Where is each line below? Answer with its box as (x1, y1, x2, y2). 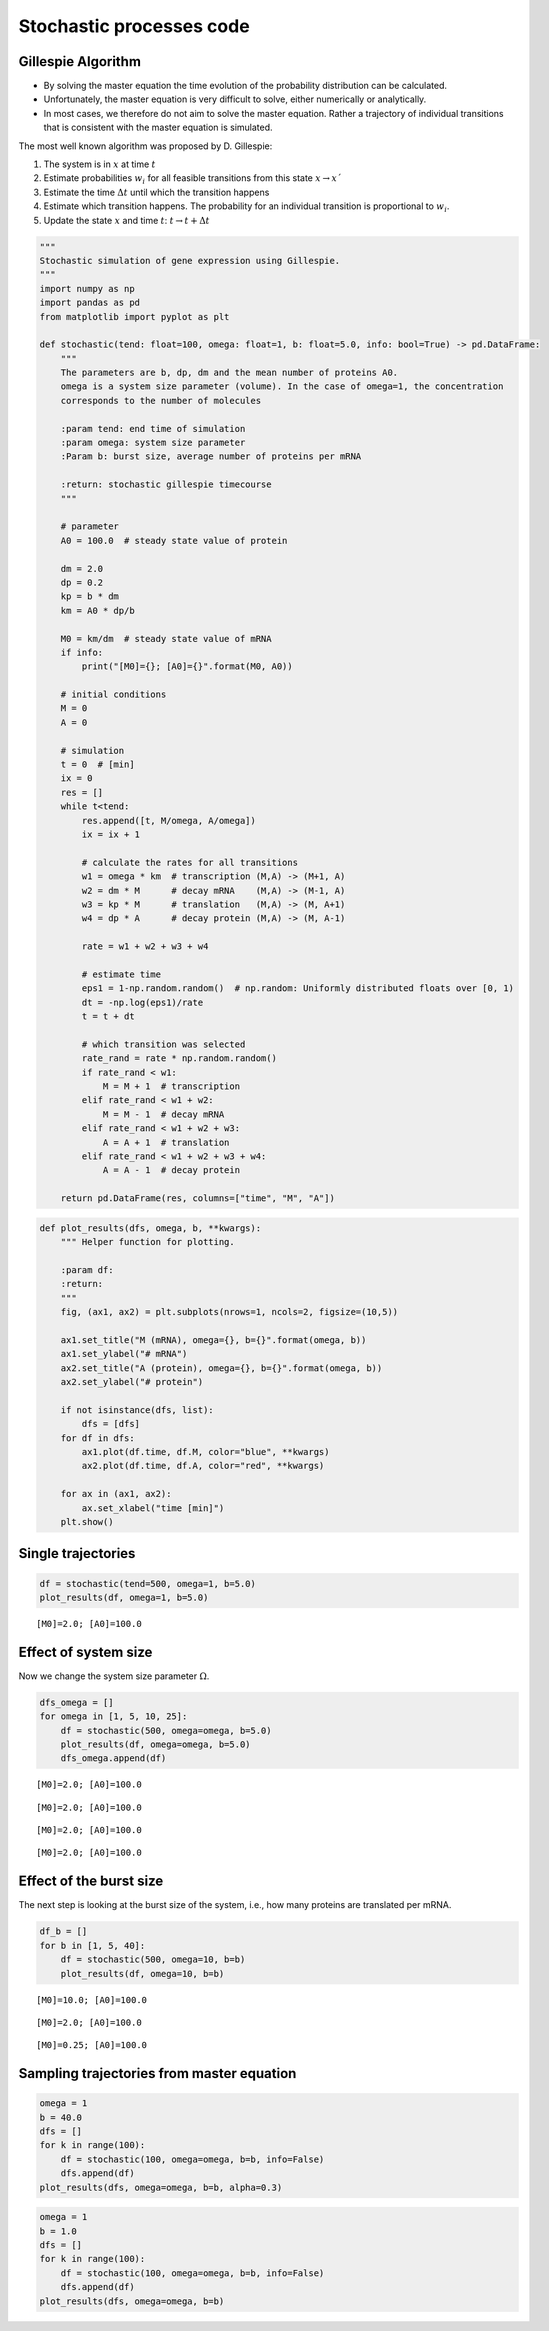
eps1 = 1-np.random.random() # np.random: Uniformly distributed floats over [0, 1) (81, 983, 515, 994)
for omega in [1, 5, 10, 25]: (39, 1711, 188, 1722)
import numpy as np (39, 283, 135, 294)
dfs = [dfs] (81, 1418, 140, 1430)
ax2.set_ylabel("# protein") (60, 1376, 204, 1387)
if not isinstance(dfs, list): (60, 1404, 214, 1415)
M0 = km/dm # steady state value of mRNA (60, 633, 272, 644)
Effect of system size (18, 1643, 153, 1660)
